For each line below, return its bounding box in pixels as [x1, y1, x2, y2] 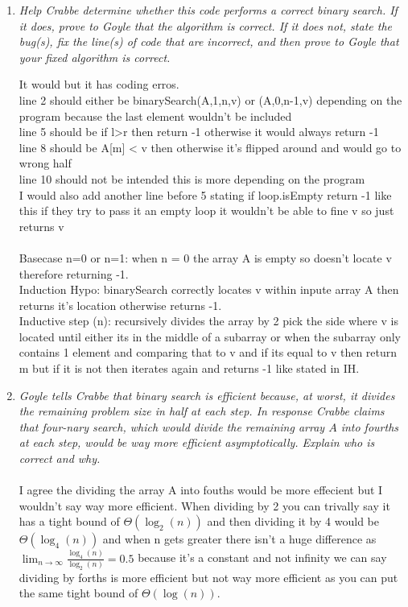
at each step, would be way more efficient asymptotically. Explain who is [19, 434, 375, 451]
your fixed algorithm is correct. [19, 48, 171, 65]
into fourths [340, 418, 399, 435]
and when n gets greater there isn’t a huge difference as [102, 531, 377, 547]
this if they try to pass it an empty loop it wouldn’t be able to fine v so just [19, 202, 394, 219]
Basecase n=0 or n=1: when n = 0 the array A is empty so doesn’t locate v [19, 249, 392, 266]
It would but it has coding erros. [19, 76, 179, 93]
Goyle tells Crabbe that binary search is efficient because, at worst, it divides [19, 386, 395, 403]
